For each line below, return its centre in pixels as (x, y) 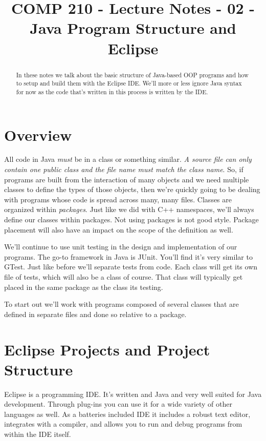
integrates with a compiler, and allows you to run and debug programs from (123, 424)
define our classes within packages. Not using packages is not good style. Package (131, 219)
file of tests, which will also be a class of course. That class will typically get (124, 276)
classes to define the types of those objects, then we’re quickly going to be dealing (132, 189)
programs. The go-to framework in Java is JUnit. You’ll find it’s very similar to (128, 256)
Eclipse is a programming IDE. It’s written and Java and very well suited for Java (133, 394)
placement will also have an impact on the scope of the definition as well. (119, 229)
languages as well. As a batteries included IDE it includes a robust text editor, (127, 414)
